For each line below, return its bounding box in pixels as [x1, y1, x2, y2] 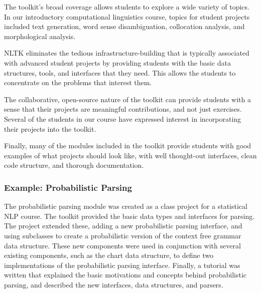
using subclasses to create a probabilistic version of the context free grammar [4, 230, 241, 240]
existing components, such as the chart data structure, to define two [4, 250, 213, 260]
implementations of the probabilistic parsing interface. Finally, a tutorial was [4, 259, 240, 270]
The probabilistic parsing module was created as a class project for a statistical [4, 201, 247, 211]
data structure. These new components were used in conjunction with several [4, 240, 241, 250]
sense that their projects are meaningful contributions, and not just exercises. [4, 104, 242, 114]
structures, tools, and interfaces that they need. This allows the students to [4, 67, 236, 78]
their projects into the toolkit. [4, 123, 96, 134]
